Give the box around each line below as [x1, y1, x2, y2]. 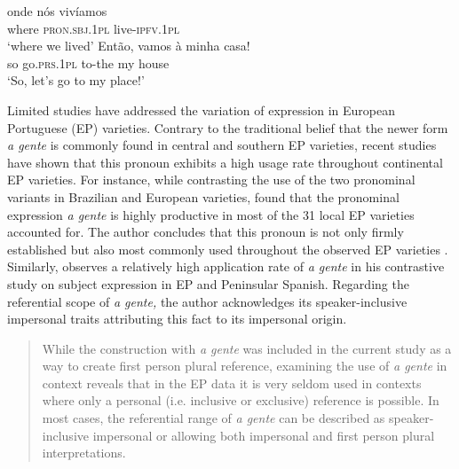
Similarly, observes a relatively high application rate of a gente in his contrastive [7, 257, 445, 276]
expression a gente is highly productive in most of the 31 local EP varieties [7, 205, 415, 223]
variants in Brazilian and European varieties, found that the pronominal [7, 187, 400, 206]
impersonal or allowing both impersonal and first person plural [92, 426, 435, 444]
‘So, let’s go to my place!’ [7, 71, 145, 90]
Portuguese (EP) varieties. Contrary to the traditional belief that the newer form [7, 118, 448, 137]
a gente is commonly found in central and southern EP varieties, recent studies [7, 136, 437, 154]
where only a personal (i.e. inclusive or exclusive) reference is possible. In [42, 391, 439, 410]
